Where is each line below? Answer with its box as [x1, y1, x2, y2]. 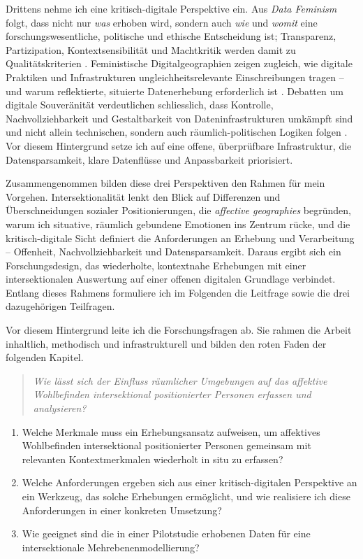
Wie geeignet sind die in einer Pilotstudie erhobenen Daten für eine [22, 526, 311, 541]
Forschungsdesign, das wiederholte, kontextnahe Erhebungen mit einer [6, 257, 306, 272]
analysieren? [33, 401, 87, 416]
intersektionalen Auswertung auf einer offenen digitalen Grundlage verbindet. [6, 271, 336, 286]
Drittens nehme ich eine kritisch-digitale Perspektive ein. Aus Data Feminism [6, 1, 337, 15]
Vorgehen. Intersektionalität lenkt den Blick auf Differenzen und [6, 189, 281, 204]
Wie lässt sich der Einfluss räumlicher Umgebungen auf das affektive [33, 373, 327, 388]
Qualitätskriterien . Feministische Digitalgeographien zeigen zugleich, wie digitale [6, 56, 353, 71]
